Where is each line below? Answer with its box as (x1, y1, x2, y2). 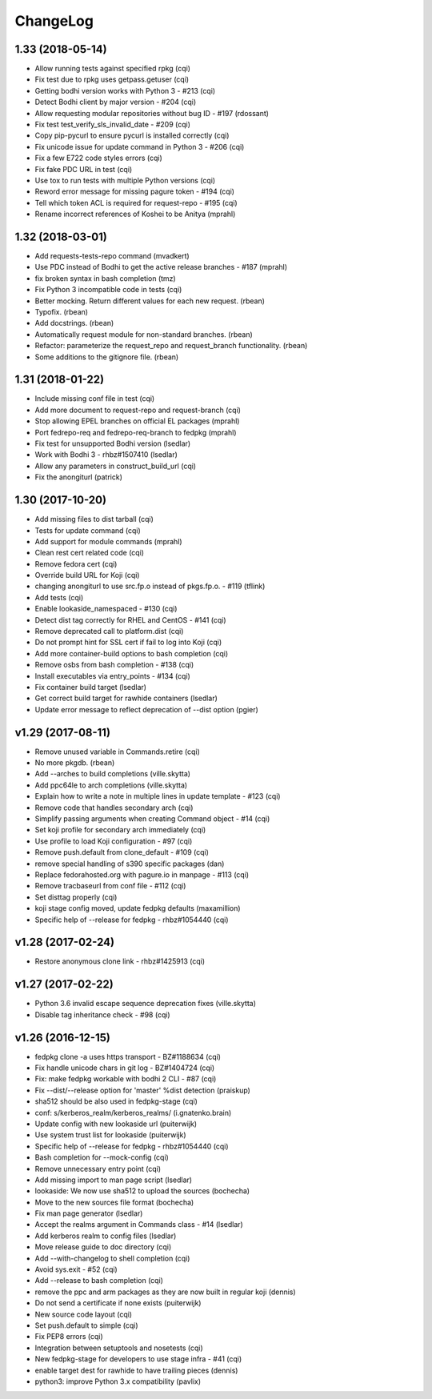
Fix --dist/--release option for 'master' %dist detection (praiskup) (34, 1085, 251, 1095)
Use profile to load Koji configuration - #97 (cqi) (34, 836, 193, 846)
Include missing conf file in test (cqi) (34, 394, 155, 403)
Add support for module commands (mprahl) (34, 536, 183, 546)
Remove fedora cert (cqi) (34, 559, 118, 568)
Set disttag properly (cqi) (34, 892, 118, 902)
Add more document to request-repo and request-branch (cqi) (34, 405, 242, 415)
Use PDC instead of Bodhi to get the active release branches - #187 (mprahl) (34, 263, 288, 272)
